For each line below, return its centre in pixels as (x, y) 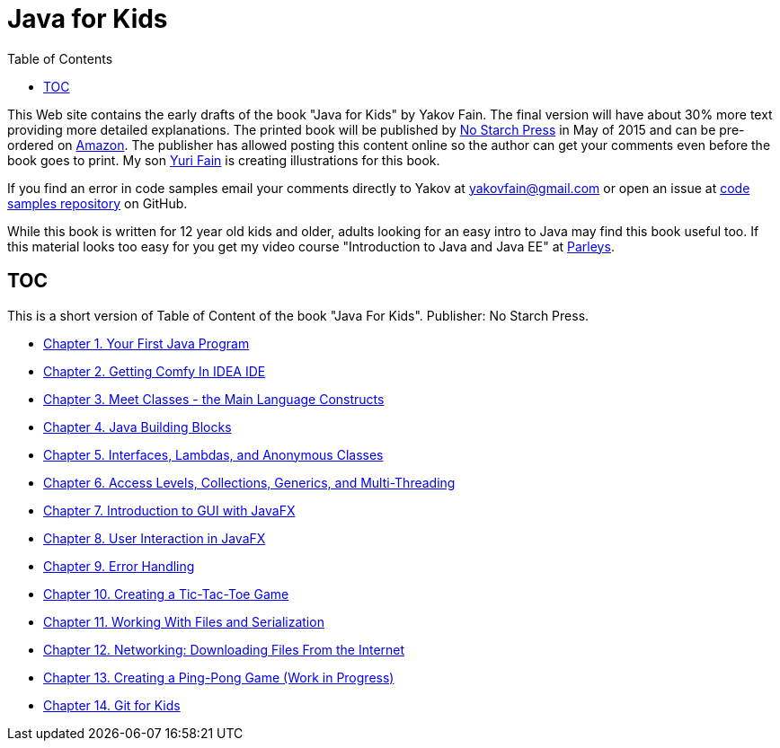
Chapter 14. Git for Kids (112, 705)
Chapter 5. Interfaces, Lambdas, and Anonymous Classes (213, 454)
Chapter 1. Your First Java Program (146, 343)
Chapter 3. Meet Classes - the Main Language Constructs (214, 399)
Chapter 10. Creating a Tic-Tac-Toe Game (166, 594)
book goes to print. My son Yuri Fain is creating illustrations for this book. (224, 160)
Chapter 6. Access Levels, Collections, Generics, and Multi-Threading (249, 482)
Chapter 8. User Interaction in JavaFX (155, 538)
